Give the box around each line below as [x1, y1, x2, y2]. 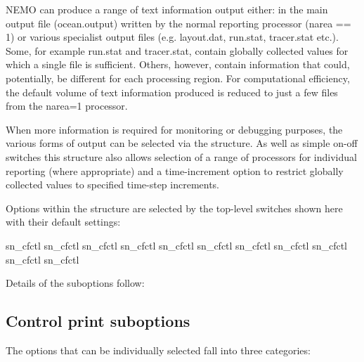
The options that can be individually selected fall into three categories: [6, 342, 311, 357]
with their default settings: [6, 214, 121, 229]
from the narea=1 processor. [6, 98, 128, 113]
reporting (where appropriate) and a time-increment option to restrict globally [6, 163, 344, 178]
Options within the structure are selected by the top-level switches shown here [6, 200, 343, 215]
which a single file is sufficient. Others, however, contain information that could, [6, 57, 350, 72]
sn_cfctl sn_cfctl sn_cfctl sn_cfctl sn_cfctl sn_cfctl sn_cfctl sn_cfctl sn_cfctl [6, 238, 347, 252]
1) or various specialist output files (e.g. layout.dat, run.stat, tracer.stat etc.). [6, 30, 339, 44]
